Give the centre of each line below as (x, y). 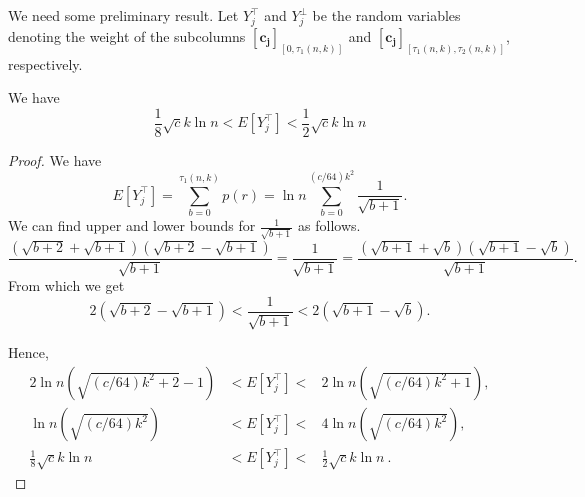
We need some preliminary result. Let (123, 15)
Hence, (28, 352)
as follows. (329, 225)
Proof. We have (55, 159)
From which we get (66, 285)
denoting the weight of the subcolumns (127, 35)
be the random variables (386, 15)
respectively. (45, 63)
